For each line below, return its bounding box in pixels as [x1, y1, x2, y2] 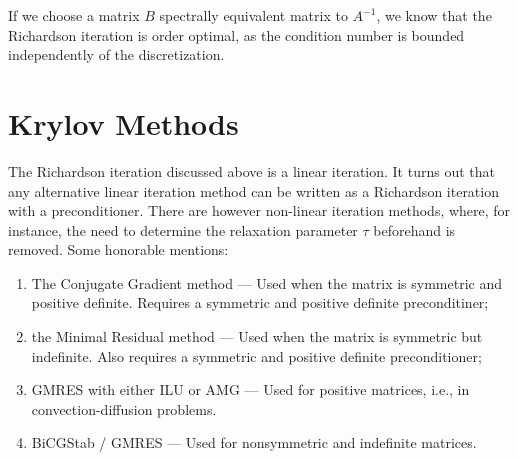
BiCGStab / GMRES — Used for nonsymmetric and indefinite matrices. [31, 432, 477, 453]
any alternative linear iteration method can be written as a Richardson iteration [8, 180, 499, 201]
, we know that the [376, 5, 492, 25]
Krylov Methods [8, 102, 239, 143]
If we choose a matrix [8, 5, 140, 25]
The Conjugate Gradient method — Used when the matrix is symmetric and [31, 272, 502, 293]
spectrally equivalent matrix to [159, 5, 348, 25]
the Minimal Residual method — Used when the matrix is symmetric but [31, 326, 483, 347]
